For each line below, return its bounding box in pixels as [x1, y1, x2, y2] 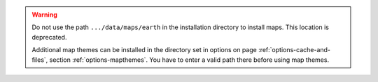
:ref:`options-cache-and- [258, 46, 331, 54]
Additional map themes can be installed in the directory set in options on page [31, 46, 257, 54]
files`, [31, 56, 48, 64]
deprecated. [31, 33, 67, 41]
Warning [31, 10, 57, 19]
